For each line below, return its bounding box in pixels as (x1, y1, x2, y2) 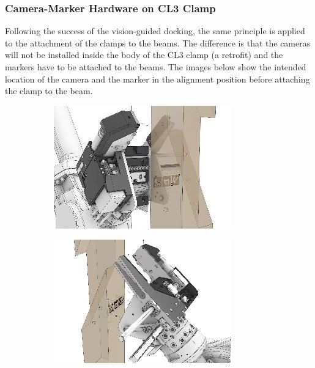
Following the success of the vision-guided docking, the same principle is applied (5, 24, 305, 37)
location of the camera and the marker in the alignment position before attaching (5, 72, 310, 85)
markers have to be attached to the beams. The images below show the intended (5, 61, 306, 73)
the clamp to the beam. (5, 84, 93, 97)
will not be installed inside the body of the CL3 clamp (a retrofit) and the (5, 48, 283, 61)
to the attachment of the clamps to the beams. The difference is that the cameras (5, 36, 311, 49)
